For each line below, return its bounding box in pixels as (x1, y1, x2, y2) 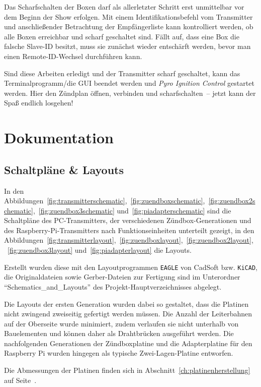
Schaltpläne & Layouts (4, 161, 124, 177)
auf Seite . (4, 374, 37, 385)
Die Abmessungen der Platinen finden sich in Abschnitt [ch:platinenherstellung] (4, 365, 250, 375)
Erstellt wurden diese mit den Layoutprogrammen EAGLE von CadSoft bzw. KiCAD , (4, 261, 257, 272)
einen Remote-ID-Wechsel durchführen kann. (4, 50, 142, 61)
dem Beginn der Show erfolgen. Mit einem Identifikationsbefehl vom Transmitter (4, 11, 253, 22)
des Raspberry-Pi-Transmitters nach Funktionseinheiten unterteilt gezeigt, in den (4, 225, 254, 235)
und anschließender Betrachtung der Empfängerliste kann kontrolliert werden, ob (4, 21, 253, 32)
